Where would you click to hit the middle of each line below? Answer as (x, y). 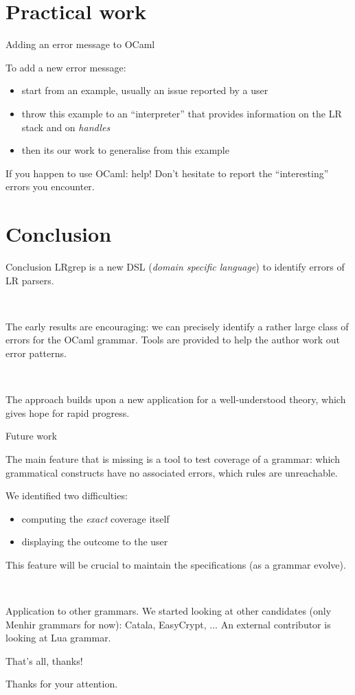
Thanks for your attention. (62, 684)
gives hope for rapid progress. (68, 412)
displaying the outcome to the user (95, 542)
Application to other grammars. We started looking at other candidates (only (169, 611)
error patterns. (36, 353)
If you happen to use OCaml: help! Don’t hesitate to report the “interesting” (167, 173)
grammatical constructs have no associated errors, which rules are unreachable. (172, 472)
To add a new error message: (66, 67)
